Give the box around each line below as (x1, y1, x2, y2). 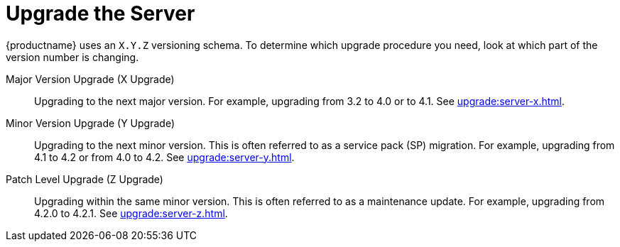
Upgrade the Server (6, 1, 195, 26)
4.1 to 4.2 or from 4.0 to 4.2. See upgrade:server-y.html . (34, 150, 295, 163)
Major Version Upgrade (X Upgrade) (6, 72, 175, 85)
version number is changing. (6, 50, 139, 63)
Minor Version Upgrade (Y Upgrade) (6, 116, 175, 129)
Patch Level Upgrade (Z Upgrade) (6, 172, 163, 185)
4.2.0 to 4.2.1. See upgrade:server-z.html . (34, 207, 228, 219)
